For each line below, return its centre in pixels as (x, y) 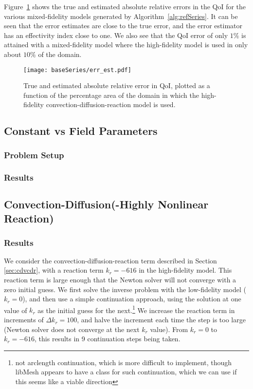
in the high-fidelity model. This (185, 270)
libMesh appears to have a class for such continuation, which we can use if (126, 372)
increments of (24, 320)
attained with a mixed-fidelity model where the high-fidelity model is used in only (126, 45)
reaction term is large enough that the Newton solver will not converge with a (120, 280)
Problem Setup (34, 155)
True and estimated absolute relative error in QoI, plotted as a (117, 85)
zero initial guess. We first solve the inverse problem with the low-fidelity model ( (125, 289)
